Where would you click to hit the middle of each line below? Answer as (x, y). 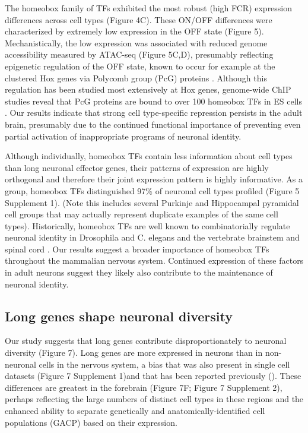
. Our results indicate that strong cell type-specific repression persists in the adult (154, 113)
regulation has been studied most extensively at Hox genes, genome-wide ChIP (148, 89)
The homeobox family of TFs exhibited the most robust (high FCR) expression (149, 8)
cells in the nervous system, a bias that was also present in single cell (164, 364)
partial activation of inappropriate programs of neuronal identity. (123, 136)
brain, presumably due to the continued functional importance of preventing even (153, 124)
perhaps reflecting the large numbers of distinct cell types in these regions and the (154, 399)
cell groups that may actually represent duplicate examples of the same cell (142, 214)
